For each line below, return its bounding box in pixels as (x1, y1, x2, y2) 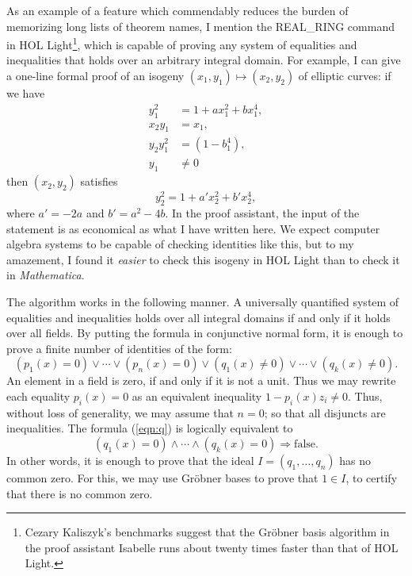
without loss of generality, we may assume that (6, 404, 234, 420)
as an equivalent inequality (132, 388, 262, 405)
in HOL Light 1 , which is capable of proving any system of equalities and (6, 34, 357, 52)
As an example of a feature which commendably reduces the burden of (6, 2, 349, 18)
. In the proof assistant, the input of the (165, 205, 360, 221)
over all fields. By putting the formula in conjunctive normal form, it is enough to (6, 324, 403, 341)
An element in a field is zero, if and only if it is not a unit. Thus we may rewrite (6, 372, 396, 389)
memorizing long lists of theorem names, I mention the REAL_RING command (6, 17, 395, 34)
